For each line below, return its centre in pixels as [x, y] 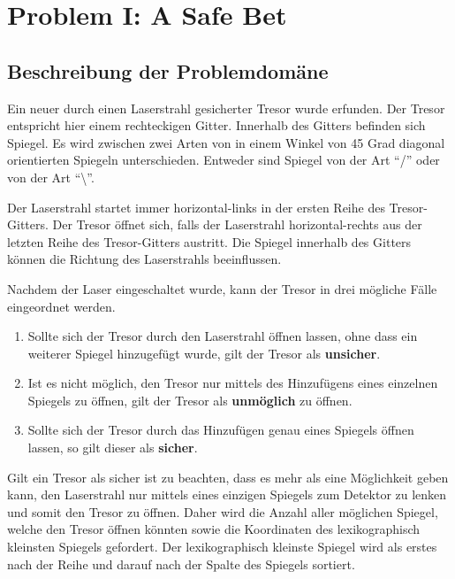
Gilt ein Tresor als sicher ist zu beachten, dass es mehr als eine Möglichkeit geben [228, 477]
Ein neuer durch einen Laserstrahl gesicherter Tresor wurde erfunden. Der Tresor [226, 108]
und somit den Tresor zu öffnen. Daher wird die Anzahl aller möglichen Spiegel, [223, 511]
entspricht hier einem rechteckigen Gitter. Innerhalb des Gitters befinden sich [216, 125]
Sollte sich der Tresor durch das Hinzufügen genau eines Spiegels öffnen [221, 430]
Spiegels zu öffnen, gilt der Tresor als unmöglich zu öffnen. [190, 400]
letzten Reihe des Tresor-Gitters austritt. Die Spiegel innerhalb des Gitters [209, 241]
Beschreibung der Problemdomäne [168, 70]
